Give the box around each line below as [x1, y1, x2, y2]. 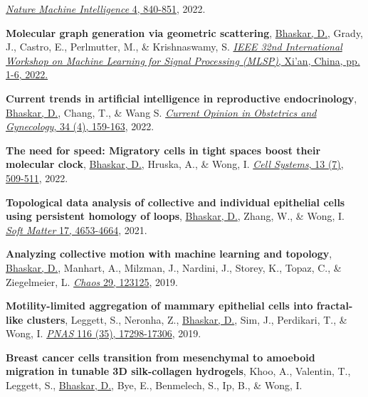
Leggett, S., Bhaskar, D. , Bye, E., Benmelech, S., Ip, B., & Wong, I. [6, 378, 303, 393]
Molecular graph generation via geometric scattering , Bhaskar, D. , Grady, [6, 25, 364, 40]
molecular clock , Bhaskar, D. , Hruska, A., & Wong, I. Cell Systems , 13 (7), [6, 157, 344, 171]
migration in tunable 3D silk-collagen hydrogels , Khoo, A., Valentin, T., [6, 364, 351, 379]
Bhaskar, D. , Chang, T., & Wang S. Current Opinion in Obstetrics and [6, 105, 317, 120]
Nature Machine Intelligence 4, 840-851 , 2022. [6, 1, 206, 16]
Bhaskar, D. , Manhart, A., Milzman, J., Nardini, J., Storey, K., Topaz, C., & [6, 260, 342, 275]
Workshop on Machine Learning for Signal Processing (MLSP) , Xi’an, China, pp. [6, 53, 360, 68]
